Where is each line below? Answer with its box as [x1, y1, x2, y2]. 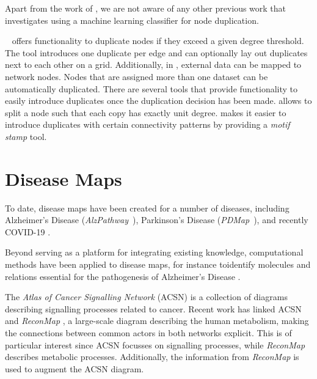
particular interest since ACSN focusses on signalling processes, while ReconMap [5, 338, 305, 351]
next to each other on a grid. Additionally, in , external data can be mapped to [5, 58, 302, 71]
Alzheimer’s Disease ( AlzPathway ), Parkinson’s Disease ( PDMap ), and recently [5, 213, 308, 226]
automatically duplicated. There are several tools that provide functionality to [5, 82, 298, 95]
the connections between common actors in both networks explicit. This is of [5, 326, 292, 339]
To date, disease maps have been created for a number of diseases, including [5, 201, 290, 214]
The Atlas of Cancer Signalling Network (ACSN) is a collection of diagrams [5, 290, 288, 303]
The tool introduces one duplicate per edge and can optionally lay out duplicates [5, 46, 308, 59]
